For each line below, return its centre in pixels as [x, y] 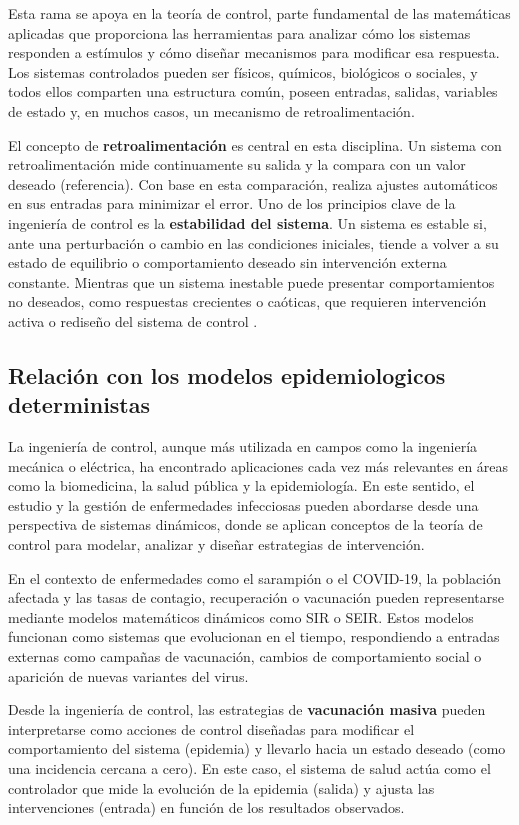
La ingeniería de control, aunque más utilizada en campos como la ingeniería [243, 446]
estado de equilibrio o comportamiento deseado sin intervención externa [227, 262]
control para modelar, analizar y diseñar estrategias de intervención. [216, 544]
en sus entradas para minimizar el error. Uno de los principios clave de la [232, 203]
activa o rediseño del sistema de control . [133, 320]
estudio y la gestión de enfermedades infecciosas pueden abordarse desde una [243, 504]
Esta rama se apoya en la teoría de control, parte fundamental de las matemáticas [259, 13]
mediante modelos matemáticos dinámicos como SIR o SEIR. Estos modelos [241, 616]
